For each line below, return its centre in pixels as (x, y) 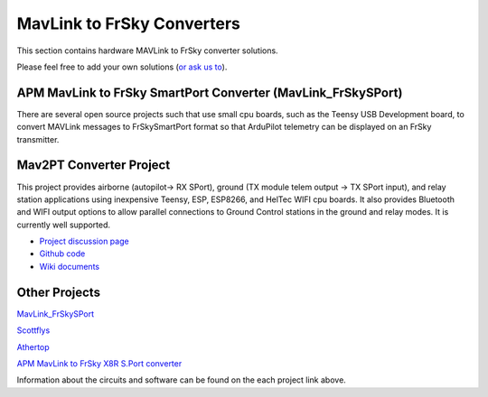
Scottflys (33, 330)
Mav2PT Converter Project (94, 166)
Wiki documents (69, 266)
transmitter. (38, 139)
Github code (62, 254)
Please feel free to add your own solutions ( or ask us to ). (122, 67)
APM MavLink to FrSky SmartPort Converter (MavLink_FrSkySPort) (210, 92)
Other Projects (59, 292)
